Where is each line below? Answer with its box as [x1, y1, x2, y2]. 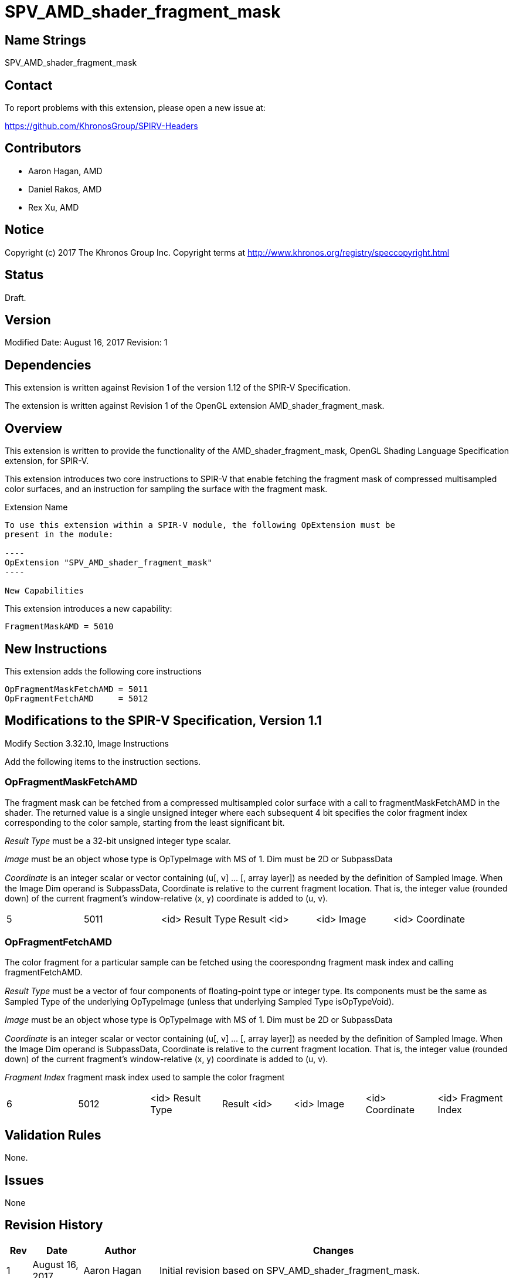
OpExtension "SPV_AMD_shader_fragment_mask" [5, 558, 213, 568]
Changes [312, 1244, 354, 1256]
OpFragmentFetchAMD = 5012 [5, 693, 148, 703]
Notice [5, 222, 45, 238]
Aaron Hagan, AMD [28, 165, 103, 176]
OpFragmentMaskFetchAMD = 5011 [5, 684, 148, 694]
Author [104, 1244, 137, 1256]
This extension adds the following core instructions [5, 666, 202, 676]
